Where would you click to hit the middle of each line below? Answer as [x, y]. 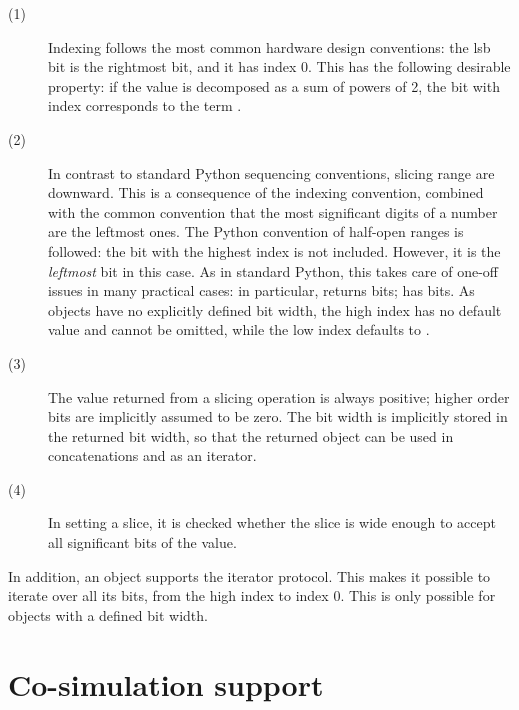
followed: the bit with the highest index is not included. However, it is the [274, 250]
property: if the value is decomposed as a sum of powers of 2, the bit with [274, 85]
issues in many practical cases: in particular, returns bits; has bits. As [261, 290]
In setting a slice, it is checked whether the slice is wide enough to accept [272, 522]
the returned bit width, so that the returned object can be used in [251, 435]
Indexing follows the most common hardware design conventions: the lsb [269, 46]
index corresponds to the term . [145, 105]
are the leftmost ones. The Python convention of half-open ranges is [256, 231]
